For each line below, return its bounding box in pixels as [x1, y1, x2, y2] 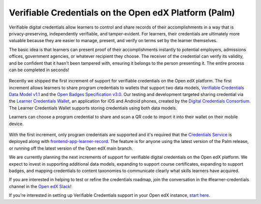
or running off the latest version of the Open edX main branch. [9, 145, 133, 151]
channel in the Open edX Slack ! [9, 183, 72, 189]
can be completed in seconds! [9, 67, 70, 73]
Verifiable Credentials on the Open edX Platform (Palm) [9, 7, 235, 18]
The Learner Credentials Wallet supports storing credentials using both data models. [9, 105, 177, 111]
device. [9, 121, 24, 126]
